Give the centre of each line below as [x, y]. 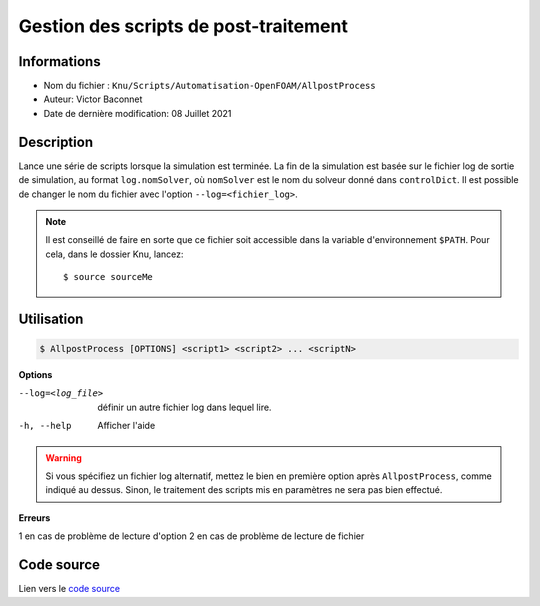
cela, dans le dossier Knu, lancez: [114, 254]
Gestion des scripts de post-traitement [183, 26]
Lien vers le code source [69, 589]
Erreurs [34, 517]
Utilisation [51, 318]
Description [56, 141]
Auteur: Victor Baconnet [93, 99]
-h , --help [45, 426]
